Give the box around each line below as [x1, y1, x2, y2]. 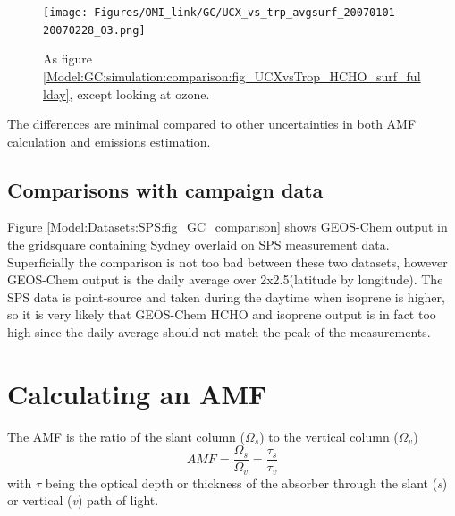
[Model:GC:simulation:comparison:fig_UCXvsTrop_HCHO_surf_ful [43, 66, 421, 85]
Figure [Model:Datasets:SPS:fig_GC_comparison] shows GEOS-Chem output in [7, 217, 448, 236]
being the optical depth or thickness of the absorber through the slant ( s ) [45, 473, 448, 492]
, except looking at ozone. [69, 84, 210, 103]
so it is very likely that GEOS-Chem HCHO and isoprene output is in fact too [7, 305, 436, 324]
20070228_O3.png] [43, 23, 146, 37]
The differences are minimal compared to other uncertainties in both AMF [7, 114, 417, 133]
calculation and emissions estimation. [7, 131, 211, 150]
